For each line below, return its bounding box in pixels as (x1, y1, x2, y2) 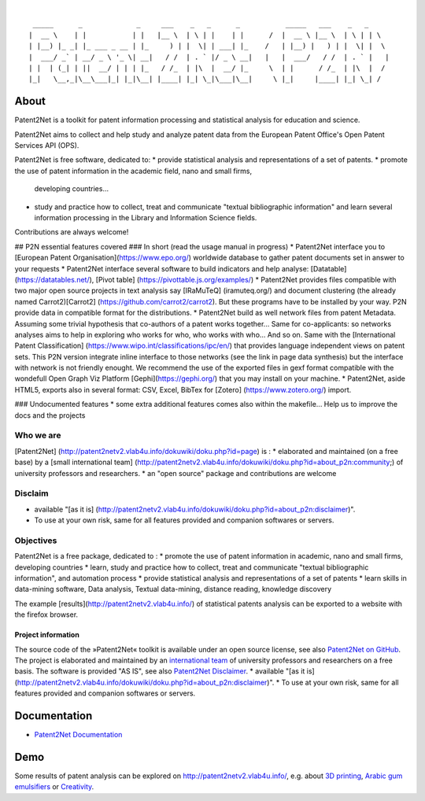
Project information (14, 630, 80, 640)
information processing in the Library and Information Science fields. (34, 212, 257, 222)
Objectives (14, 535, 57, 546)
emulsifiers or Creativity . (14, 782, 94, 792)
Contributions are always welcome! (14, 227, 129, 237)
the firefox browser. (14, 610, 79, 619)
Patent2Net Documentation (34, 730, 123, 740)
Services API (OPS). (14, 141, 79, 150)
